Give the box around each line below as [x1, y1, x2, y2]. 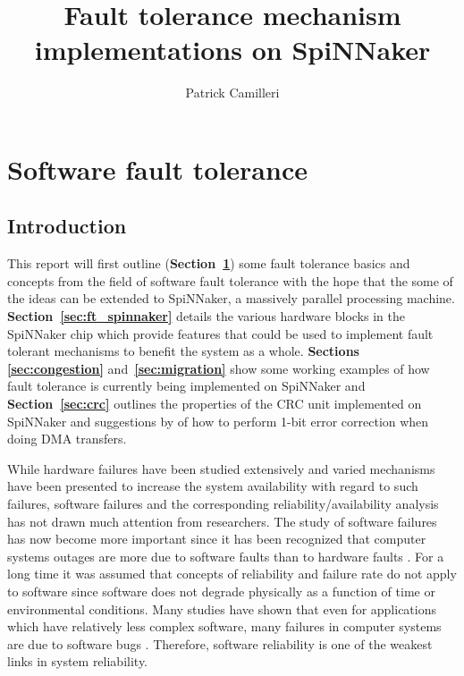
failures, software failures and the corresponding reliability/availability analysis [7, 494, 439, 513]
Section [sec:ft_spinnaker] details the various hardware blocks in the [7, 307, 405, 325]
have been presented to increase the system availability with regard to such [7, 477, 418, 495]
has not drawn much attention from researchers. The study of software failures [7, 511, 437, 530]
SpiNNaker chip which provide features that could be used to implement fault [7, 324, 434, 342]
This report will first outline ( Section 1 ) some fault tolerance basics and [7, 254, 410, 273]
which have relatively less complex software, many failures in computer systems [7, 617, 442, 636]
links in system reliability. [7, 652, 148, 671]
